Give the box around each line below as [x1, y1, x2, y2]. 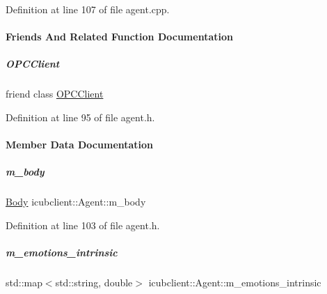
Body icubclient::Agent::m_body [6, 194, 146, 209]
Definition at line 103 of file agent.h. [6, 217, 160, 232]
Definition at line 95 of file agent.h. [6, 109, 155, 124]
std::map [6, 275, 42, 290]
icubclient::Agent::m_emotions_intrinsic [148, 275, 321, 290]
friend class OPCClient [6, 86, 104, 101]
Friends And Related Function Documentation [6, 29, 233, 44]
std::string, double [55, 275, 133, 290]
